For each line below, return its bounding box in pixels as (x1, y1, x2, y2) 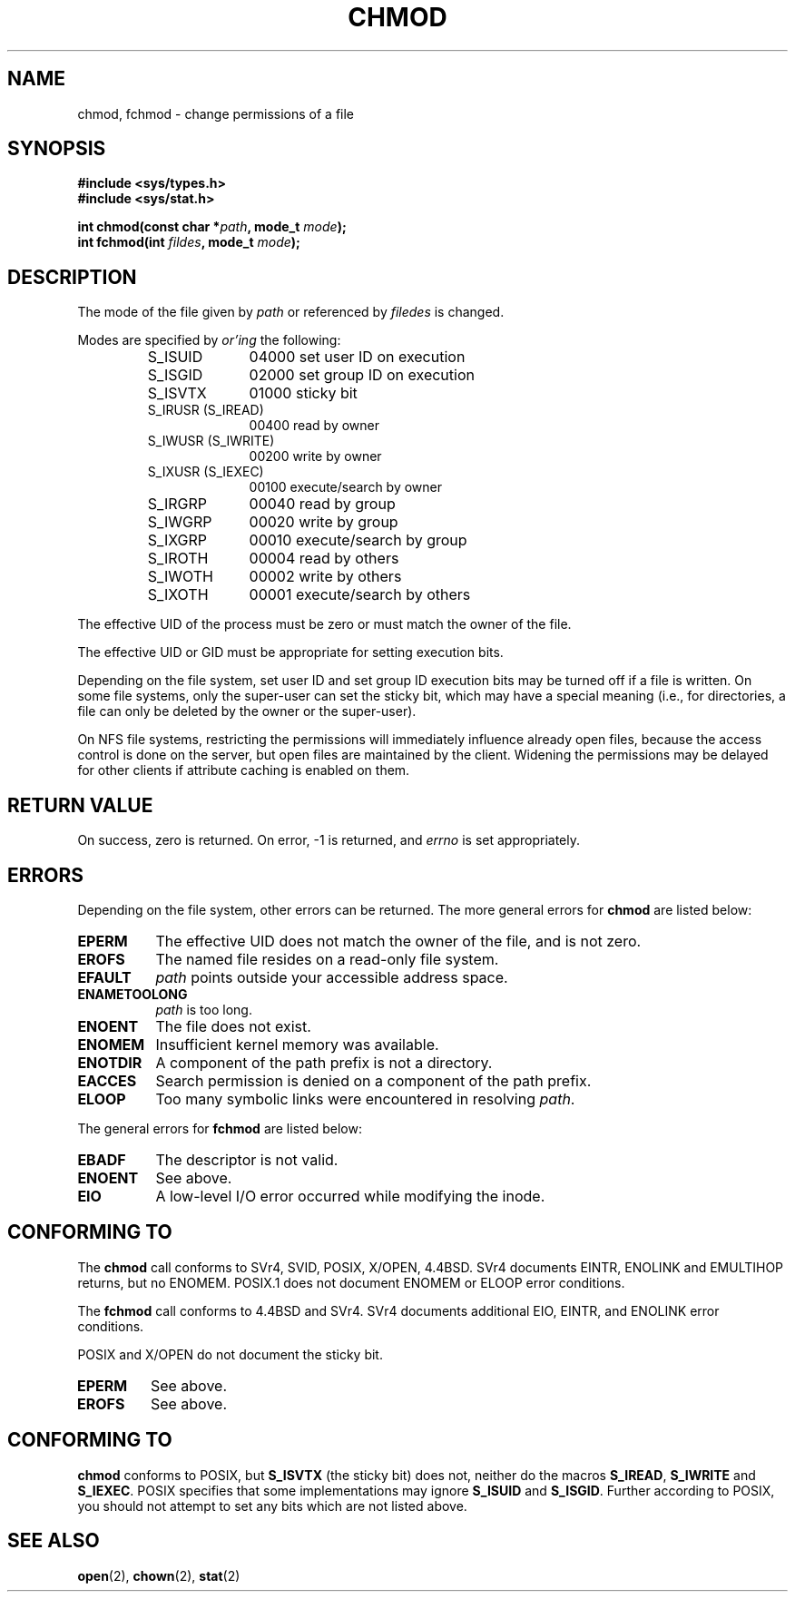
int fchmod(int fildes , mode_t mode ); (77, 234, 300, 250)
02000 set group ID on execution (249, 366, 475, 385)
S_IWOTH (147, 567, 213, 586)
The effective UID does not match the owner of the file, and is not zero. (155, 931, 642, 950)
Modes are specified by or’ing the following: (77, 332, 341, 348)
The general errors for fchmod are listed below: (77, 1120, 362, 1136)
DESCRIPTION (7, 265, 137, 289)
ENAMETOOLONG (77, 986, 188, 1002)
